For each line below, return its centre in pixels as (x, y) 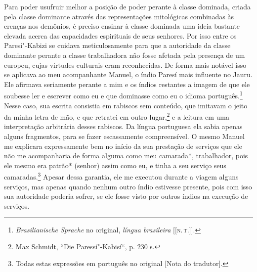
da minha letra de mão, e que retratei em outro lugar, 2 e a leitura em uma (117, 116)
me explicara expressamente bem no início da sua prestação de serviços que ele (123, 146)
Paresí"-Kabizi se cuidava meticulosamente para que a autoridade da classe (117, 45)
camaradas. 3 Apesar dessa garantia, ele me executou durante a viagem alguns (121, 176)
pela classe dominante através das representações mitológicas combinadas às (119, 16)
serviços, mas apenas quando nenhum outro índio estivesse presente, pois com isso (128, 186)
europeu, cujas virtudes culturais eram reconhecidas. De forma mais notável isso (125, 65)
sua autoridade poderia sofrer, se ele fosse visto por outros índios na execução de (126, 196)
